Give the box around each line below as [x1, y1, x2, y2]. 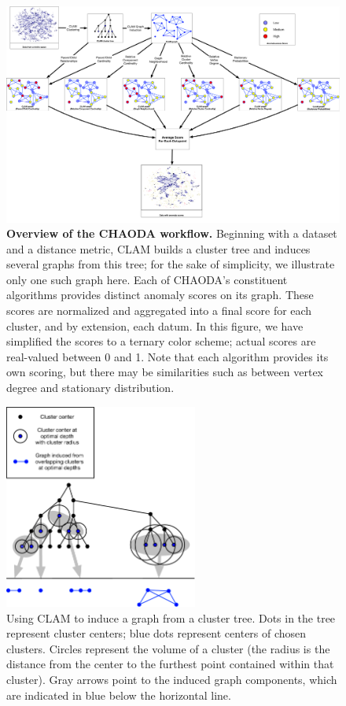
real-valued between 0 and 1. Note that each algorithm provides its [6, 348, 329, 364]
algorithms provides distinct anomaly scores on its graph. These [6, 286, 314, 303]
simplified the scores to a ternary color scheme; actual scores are [6, 333, 316, 349]
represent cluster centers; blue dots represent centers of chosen [6, 625, 307, 641]
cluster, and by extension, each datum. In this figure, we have [6, 317, 304, 334]
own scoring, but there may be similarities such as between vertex [6, 364, 323, 380]
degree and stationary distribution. [6, 379, 175, 396]
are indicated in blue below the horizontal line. [6, 686, 231, 703]
